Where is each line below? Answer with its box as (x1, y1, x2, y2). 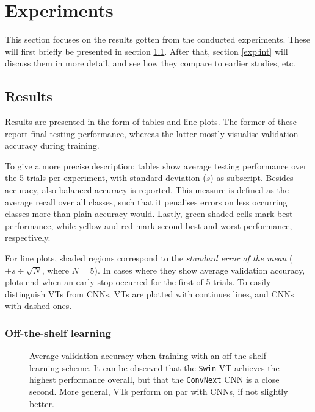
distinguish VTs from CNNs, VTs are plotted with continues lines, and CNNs (5, 287, 294, 300)
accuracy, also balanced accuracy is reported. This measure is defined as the (5, 183, 289, 196)
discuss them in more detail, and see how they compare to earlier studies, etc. (5, 57, 295, 69)
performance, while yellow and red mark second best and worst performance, (5, 219, 292, 232)
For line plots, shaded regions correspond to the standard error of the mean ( (5, 252, 293, 265)
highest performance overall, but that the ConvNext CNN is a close (29, 373, 280, 386)
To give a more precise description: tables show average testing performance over (5, 159, 307, 172)
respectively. (5, 231, 51, 244)
